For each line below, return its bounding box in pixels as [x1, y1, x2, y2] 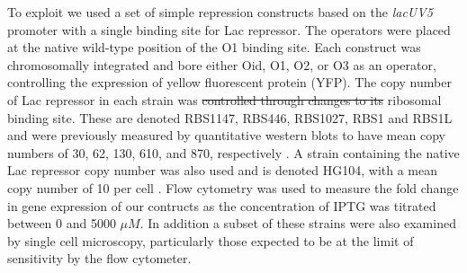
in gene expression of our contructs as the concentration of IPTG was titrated [7, 196, 436, 215]
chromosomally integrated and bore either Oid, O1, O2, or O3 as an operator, [7, 55, 436, 74]
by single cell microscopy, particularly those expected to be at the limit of [7, 231, 414, 250]
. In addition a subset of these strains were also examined [139, 214, 456, 233]
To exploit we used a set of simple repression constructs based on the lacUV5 [7, 3, 433, 21]
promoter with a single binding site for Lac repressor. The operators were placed [7, 20, 451, 39]
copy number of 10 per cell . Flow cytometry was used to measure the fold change [7, 178, 459, 197]
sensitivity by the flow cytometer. [7, 249, 192, 268]
